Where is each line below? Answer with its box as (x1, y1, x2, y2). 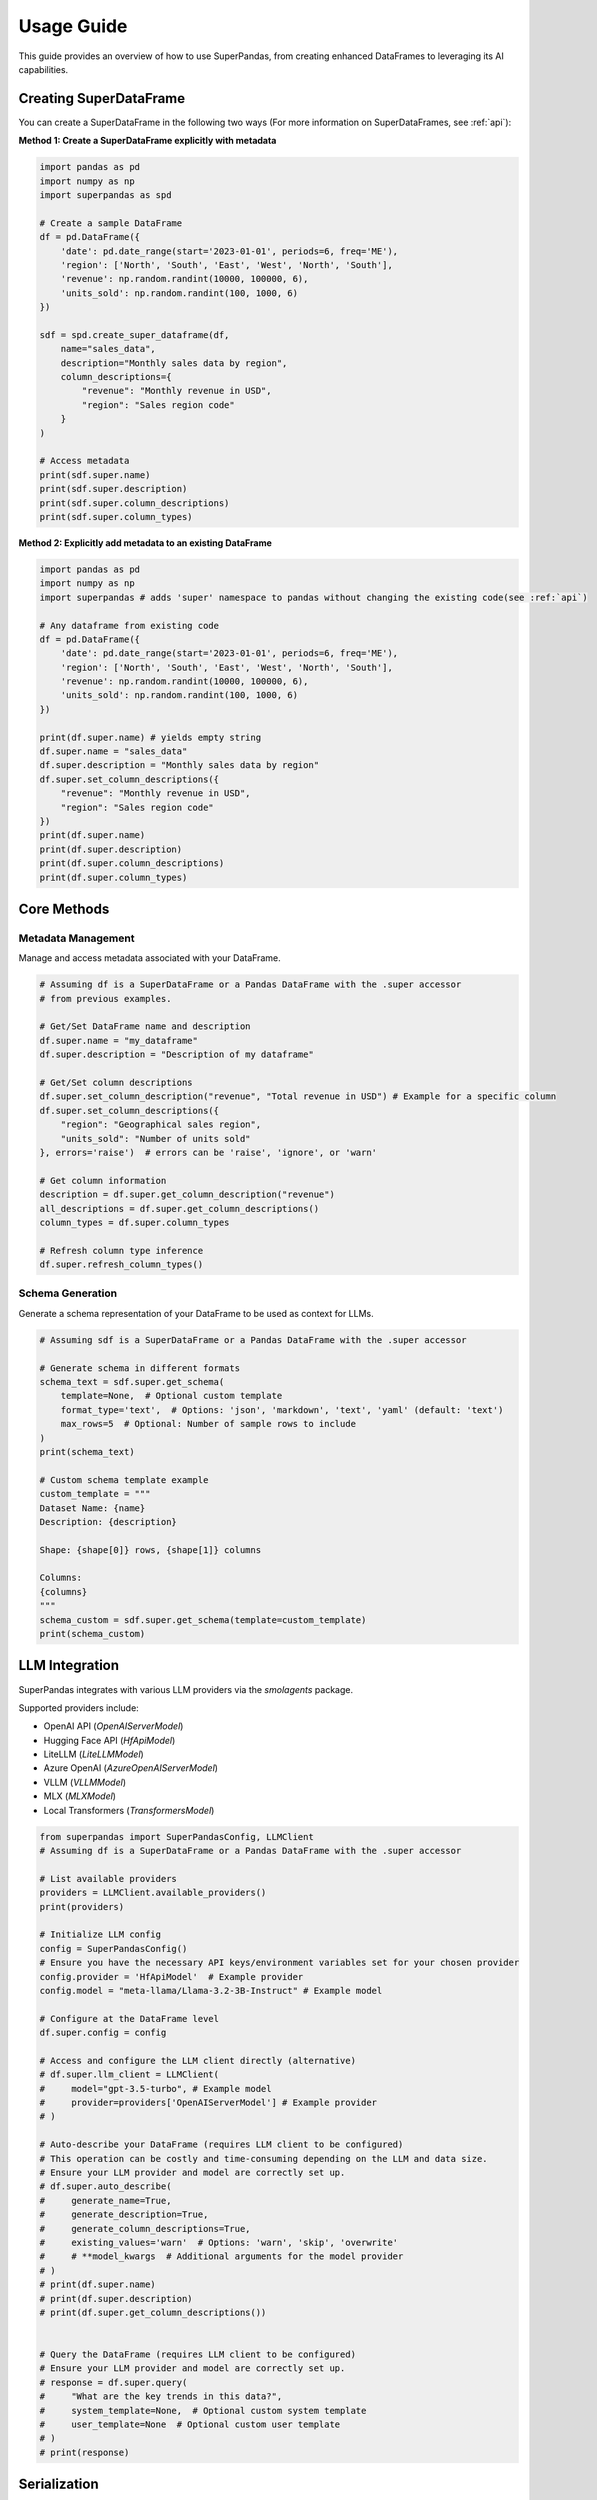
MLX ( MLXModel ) (43, 1790, 117, 1802)
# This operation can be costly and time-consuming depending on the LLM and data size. (39, 2153, 489, 2164)
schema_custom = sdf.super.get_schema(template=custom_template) (39, 1614, 367, 1625)
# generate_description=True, (39, 2209, 209, 2220)
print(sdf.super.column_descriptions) (39, 497, 230, 509)
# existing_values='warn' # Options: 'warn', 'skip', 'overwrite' (39, 2236, 399, 2248)
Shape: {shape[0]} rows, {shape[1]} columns (39, 1544, 262, 1555)
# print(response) (39, 2446, 130, 2458)
